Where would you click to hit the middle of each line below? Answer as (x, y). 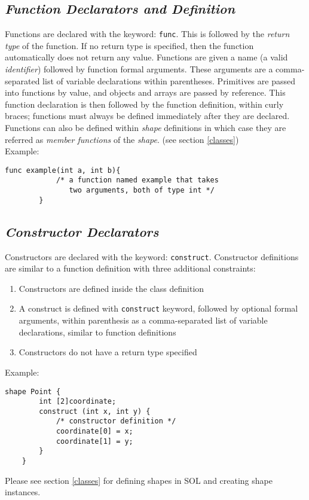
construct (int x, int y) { (95, 411)
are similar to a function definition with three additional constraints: (130, 268)
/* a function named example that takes (137, 180)
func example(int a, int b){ (63, 170)
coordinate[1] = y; (94, 441)
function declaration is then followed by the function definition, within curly (144, 104)
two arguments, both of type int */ (142, 190)
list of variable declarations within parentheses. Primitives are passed (169, 80)
